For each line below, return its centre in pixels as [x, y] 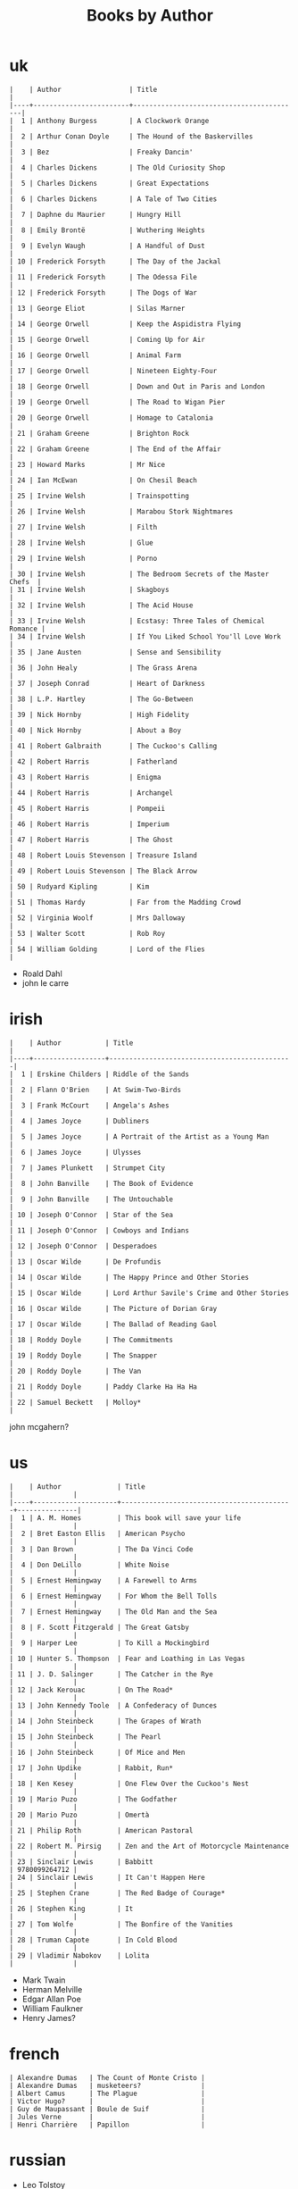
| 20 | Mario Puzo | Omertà [79, 1815]
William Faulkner [53, 2008]
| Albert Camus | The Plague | [107, 2093]
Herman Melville [52, 1989]
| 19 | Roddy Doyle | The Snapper [83, 1355]
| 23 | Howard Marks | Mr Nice [87, 464]
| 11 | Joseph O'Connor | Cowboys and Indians [99, 1230]
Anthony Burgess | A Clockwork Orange [123, 121]
